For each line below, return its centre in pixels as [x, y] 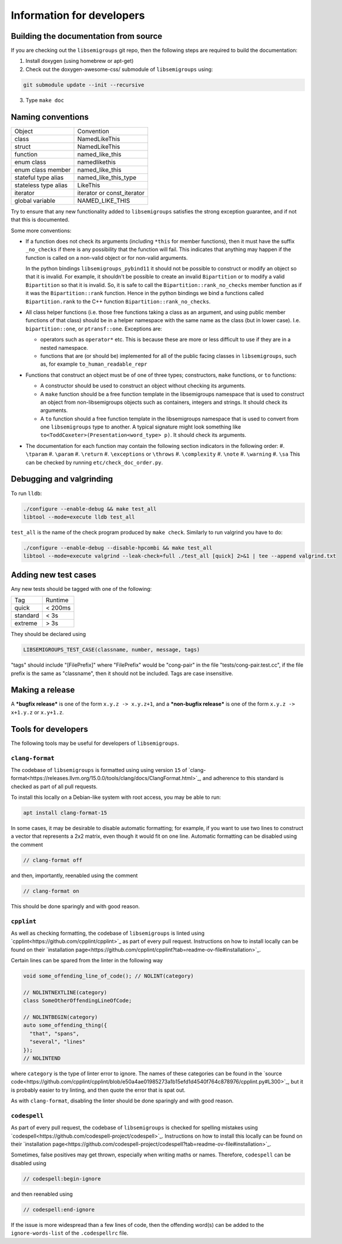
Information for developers [78, 15]
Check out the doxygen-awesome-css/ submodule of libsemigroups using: [119, 69]
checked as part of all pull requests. [54, 786]
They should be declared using [48, 634]
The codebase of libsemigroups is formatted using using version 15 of [99, 770]
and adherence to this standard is [243, 778]
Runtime [57, 600]
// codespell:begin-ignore [62, 1178]
